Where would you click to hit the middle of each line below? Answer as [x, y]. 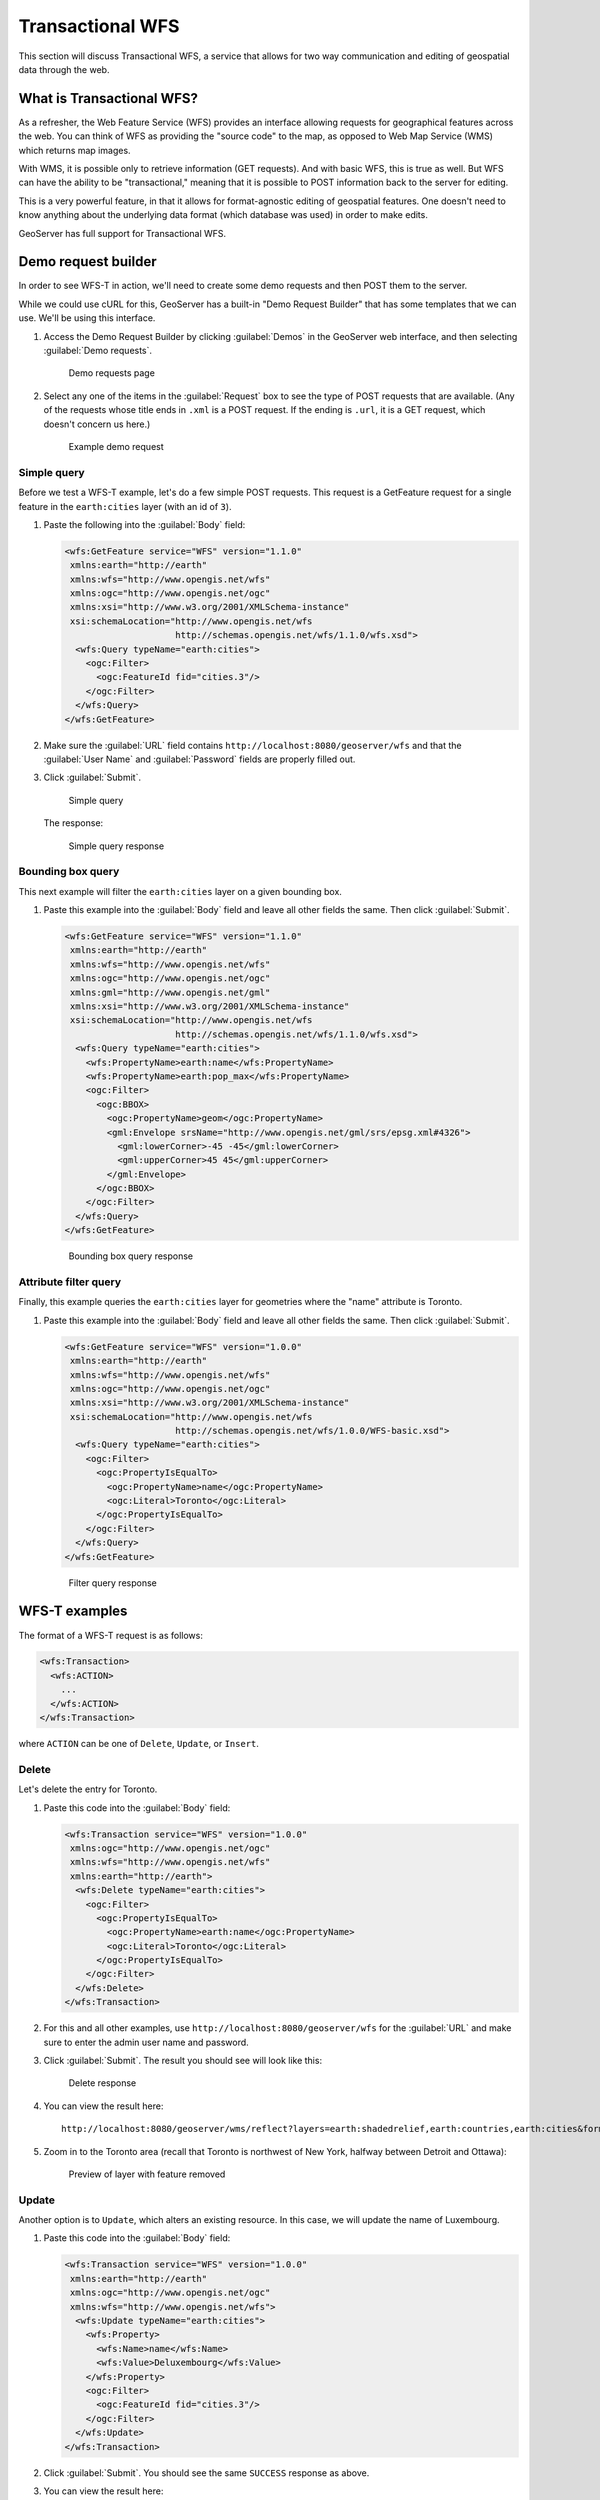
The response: [73, 823]
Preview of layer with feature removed [147, 2174]
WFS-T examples [73, 1611]
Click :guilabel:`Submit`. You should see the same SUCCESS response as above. [206, 2472]
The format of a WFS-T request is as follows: [111, 1635]
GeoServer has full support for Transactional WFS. [122, 233]
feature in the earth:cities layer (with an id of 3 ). [125, 506]
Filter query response [112, 1582]
